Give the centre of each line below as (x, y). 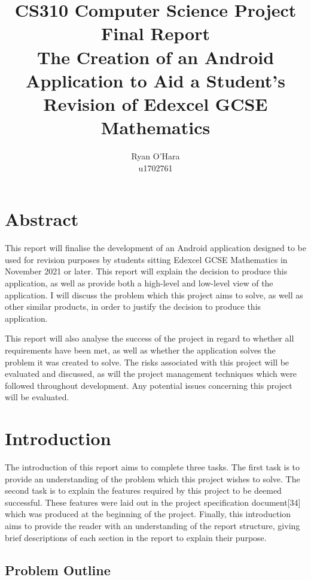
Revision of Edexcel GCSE (155, 103)
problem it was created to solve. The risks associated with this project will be (147, 362)
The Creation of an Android (155, 57)
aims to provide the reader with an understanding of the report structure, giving (153, 525)
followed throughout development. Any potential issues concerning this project (149, 385)
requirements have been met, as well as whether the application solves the (140, 350)
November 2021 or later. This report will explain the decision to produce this (146, 271)
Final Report (155, 33)
